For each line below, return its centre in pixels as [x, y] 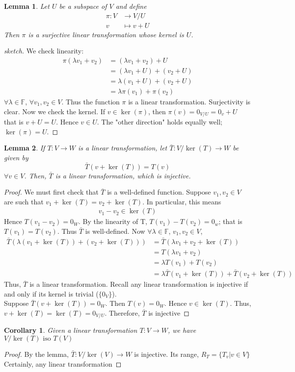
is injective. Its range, [166, 354]
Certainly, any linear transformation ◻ [63, 363]
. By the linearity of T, [113, 221]
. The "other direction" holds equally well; [160, 122]
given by [16, 157]
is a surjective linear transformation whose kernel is [106, 34]
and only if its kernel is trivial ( [51, 293]
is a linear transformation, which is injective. [123, 175]
